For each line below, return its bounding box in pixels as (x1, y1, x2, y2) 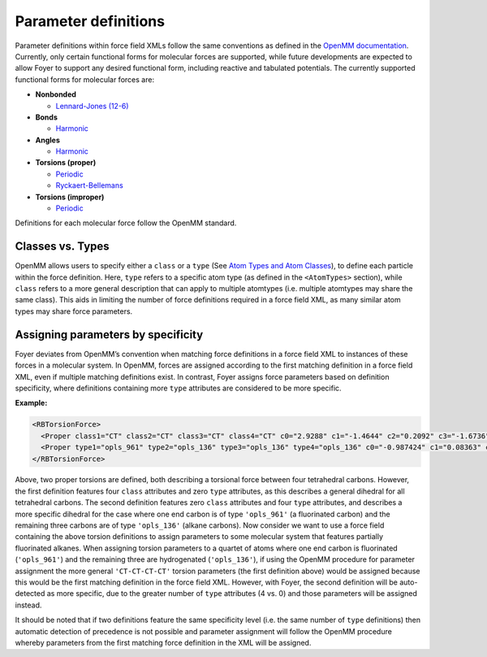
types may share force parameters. (15, 306, 133, 316)
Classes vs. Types (15, 240, 110, 254)
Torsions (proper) (35, 158, 97, 168)
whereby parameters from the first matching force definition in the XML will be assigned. (15, 637, 312, 647)
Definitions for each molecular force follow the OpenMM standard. (15, 218, 237, 228)
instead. (15, 600, 42, 610)
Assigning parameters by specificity (15, 328, 204, 342)
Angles (35, 135, 60, 145)
